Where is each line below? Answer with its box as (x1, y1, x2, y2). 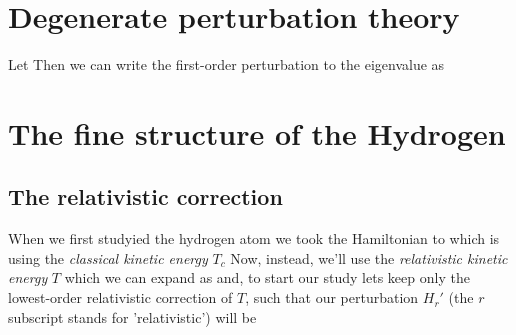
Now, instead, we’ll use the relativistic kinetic (230, 247, 508, 268)
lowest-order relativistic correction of (8, 287, 233, 308)
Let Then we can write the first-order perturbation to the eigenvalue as (8, 54, 445, 75)
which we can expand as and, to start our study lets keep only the (64, 267, 470, 288)
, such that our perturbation (245, 287, 419, 308)
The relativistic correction (8, 181, 283, 212)
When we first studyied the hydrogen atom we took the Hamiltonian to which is (8, 228, 500, 249)
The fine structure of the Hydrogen (8, 112, 506, 153)
